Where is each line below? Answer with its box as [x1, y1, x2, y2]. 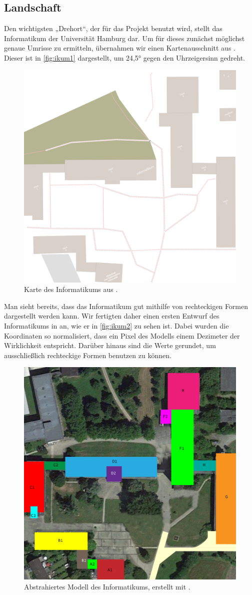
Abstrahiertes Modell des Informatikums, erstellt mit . [24, 581, 190, 591]
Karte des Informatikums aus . [24, 284, 118, 294]
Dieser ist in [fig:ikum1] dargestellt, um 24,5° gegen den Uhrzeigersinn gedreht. [4, 52, 245, 63]
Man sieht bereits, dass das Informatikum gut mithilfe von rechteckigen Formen [4, 301, 248, 311]
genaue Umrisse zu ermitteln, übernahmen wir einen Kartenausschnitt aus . [4, 43, 235, 53]
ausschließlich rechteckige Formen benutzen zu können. [4, 350, 171, 360]
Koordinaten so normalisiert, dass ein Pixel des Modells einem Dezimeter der [4, 330, 240, 341]
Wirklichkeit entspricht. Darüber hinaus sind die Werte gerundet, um [4, 340, 216, 351]
